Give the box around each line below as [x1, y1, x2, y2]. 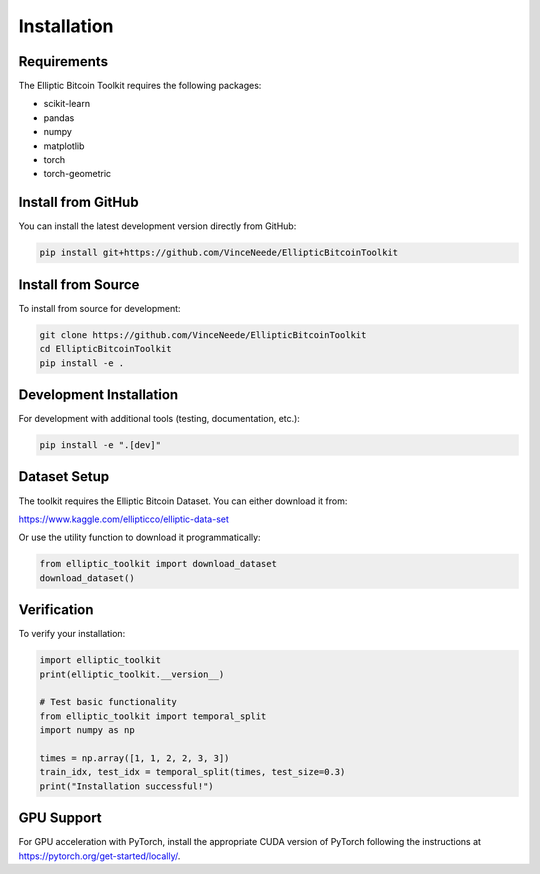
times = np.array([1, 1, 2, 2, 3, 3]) [39, 752, 230, 764]
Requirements [18, 53, 109, 70]
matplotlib [43, 140, 85, 152]
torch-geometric [43, 168, 112, 180]
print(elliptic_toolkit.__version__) [39, 668, 225, 680]
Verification [18, 601, 94, 619]
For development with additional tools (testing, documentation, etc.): [18, 413, 300, 425]
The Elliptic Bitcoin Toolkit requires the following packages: [18, 80, 262, 92]
